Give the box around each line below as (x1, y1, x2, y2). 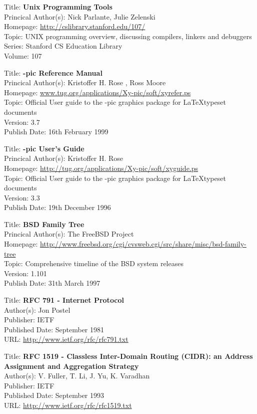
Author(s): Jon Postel (4, 304, 70, 315)
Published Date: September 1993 (4, 390, 104, 400)
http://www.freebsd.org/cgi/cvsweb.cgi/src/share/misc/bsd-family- (39, 239, 246, 249)
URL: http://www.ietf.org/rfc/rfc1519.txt (4, 399, 132, 410)
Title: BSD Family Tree (4, 219, 84, 229)
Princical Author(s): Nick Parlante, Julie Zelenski (4, 11, 155, 22)
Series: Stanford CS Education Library (4, 41, 122, 51)
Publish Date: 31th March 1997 (4, 278, 100, 288)
